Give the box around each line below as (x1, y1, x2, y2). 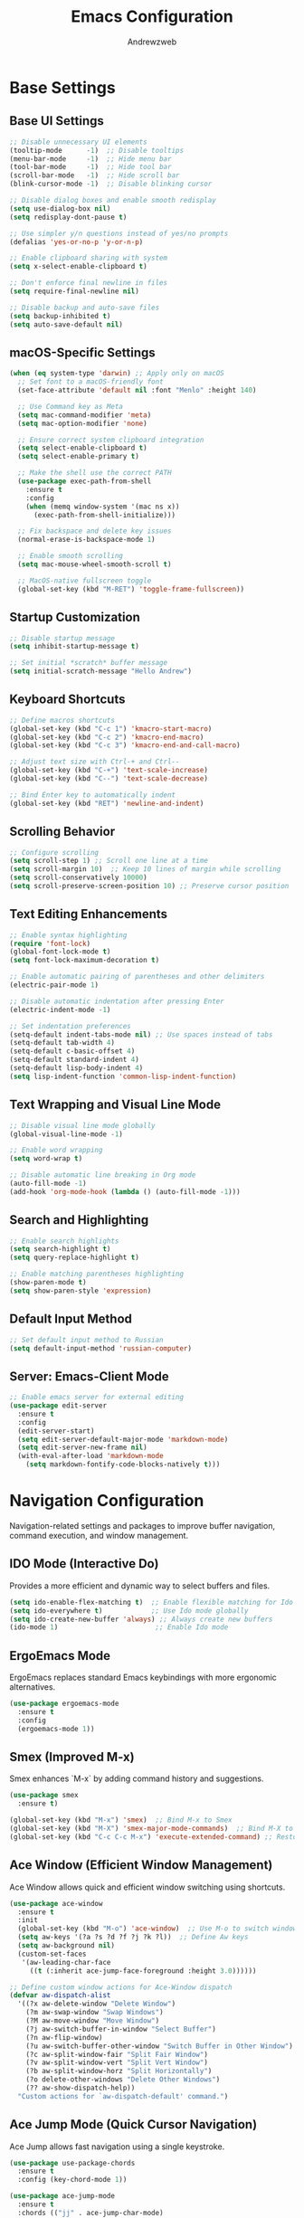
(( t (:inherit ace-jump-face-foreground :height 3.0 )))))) (29, 1966, 257, 1976)
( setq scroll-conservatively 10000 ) (9, 873, 147, 883)
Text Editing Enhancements (9, 906, 168, 922)
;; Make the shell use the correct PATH (17, 469, 172, 478)
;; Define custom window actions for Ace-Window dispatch (9, 1983, 233, 1992)
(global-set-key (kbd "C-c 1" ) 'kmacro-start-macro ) (9, 724, 213, 734)
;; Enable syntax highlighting (9, 930, 128, 940)
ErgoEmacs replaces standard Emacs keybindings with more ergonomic (9, 1672, 278, 1683)
